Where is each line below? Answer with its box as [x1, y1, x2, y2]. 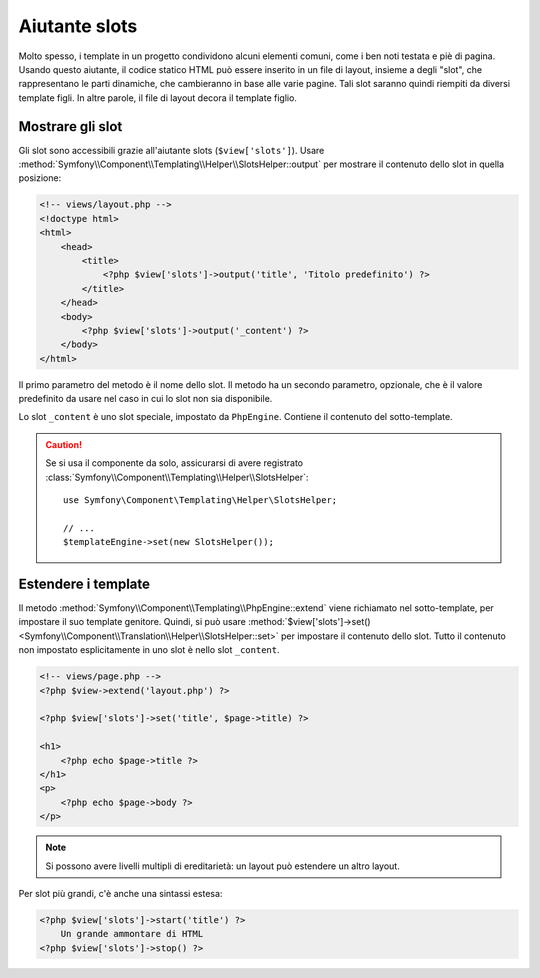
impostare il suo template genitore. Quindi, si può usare [18, 616, 247, 628]
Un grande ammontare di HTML [60, 928, 204, 940]
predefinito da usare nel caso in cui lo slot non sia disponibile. [18, 393, 273, 405]
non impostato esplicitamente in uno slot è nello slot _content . [18, 644, 280, 656]
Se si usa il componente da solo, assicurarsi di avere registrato [45, 457, 304, 469]
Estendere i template [18, 576, 150, 592]
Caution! [45, 438, 83, 450]
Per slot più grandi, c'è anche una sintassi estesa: [18, 887, 223, 899]
